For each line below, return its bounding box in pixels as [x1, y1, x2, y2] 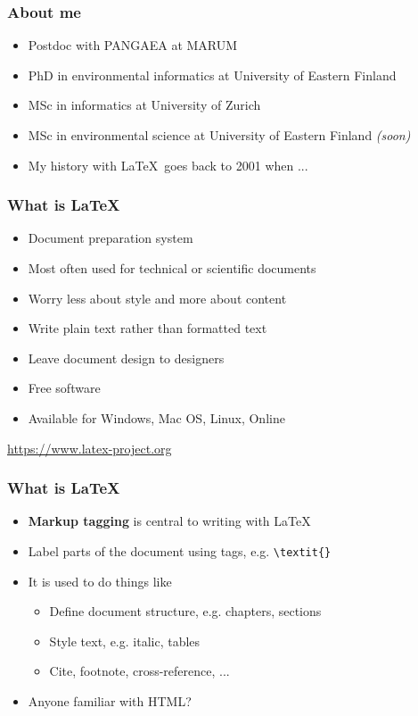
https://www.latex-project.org [7, 438, 172, 457]
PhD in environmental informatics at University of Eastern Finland [28, 65, 397, 84]
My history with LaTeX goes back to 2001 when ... [28, 155, 308, 174]
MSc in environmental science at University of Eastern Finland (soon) [28, 126, 411, 144]
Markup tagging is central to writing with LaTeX [28, 512, 311, 530]
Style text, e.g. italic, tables [49, 631, 201, 650]
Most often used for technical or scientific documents [28, 259, 316, 277]
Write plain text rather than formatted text [28, 319, 267, 337]
